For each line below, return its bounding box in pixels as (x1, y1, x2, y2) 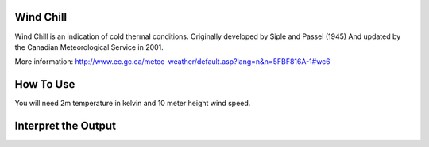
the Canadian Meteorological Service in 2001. (14, 42, 164, 51)
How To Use (14, 77, 75, 91)
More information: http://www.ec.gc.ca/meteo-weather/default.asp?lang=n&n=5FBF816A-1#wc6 (14, 57, 331, 66)
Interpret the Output (14, 119, 117, 133)
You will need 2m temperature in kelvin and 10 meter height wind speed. (14, 99, 251, 108)
